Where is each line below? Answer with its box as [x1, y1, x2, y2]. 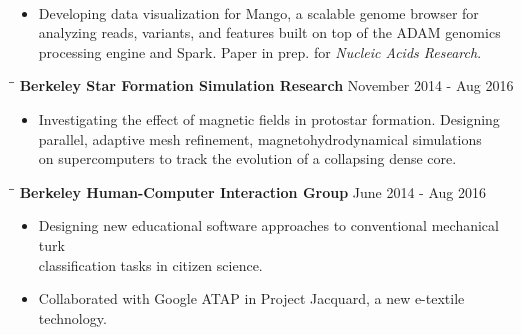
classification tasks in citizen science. [38, 254, 263, 275]
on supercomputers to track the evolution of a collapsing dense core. [38, 148, 457, 169]
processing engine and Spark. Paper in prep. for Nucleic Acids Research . [38, 41, 482, 62]
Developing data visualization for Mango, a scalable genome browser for [38, 2, 479, 23]
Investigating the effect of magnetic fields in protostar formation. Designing [38, 108, 500, 129]
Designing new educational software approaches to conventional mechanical [38, 215, 499, 236]
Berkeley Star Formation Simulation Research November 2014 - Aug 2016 [19, 75, 514, 96]
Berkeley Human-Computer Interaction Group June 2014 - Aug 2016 [19, 181, 486, 202]
